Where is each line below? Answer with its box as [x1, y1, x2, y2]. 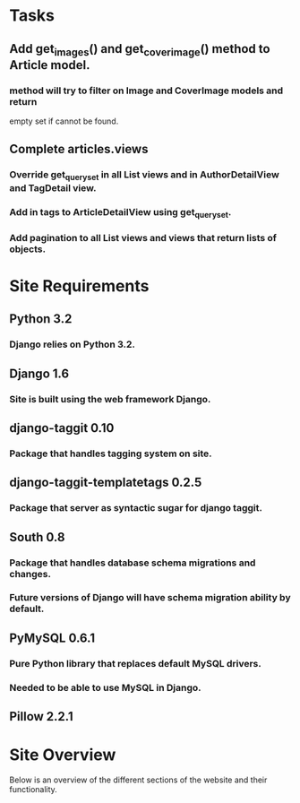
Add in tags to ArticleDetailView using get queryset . [9, 205, 232, 220]
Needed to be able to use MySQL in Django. [9, 681, 201, 694]
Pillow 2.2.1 [9, 709, 73, 724]
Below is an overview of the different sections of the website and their [9, 774, 268, 785]
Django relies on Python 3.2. [9, 338, 136, 350]
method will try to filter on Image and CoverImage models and [9, 84, 284, 97]
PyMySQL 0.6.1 [9, 630, 96, 645]
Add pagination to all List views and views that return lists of [9, 231, 278, 244]
